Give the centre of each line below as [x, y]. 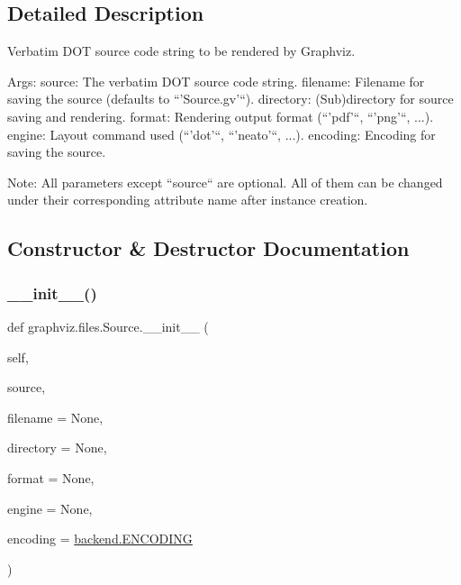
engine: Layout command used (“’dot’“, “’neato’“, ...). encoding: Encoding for [221, 134]
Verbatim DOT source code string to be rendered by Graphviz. [181, 51]
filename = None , [55, 417]
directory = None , [57, 448]
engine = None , [50, 508]
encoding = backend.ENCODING [100, 539]
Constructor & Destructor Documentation [208, 248]
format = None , [51, 477]
